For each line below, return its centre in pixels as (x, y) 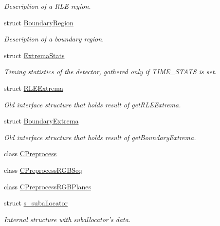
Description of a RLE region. (47, 6)
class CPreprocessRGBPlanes (48, 186)
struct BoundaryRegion (39, 22)
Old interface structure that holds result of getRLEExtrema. (92, 104)
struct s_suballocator (36, 203)
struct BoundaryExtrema (41, 121)
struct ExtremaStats (34, 55)
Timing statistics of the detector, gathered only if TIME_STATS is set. (110, 72)
